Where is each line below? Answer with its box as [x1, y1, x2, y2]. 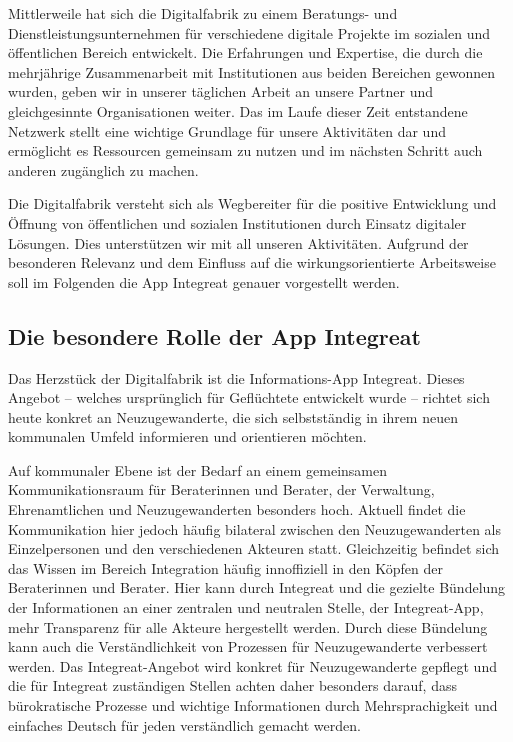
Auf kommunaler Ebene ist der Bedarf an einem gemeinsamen [8, 459, 388, 480]
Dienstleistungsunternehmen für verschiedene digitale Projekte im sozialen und [8, 22, 491, 43]
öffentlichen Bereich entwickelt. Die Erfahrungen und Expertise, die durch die [8, 42, 483, 63]
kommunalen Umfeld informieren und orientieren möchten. [8, 426, 367, 447]
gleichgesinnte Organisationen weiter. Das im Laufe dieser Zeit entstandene [8, 100, 468, 121]
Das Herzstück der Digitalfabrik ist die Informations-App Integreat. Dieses [8, 367, 465, 388]
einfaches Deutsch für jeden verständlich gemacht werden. [8, 714, 361, 735]
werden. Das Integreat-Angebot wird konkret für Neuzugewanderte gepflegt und [8, 655, 497, 676]
